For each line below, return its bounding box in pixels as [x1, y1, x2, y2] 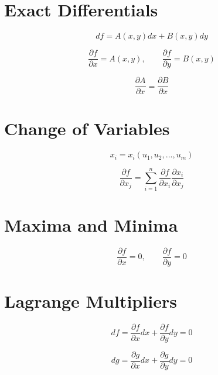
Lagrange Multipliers [4, 288, 177, 312]
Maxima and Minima [4, 212, 178, 236]
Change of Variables [4, 116, 170, 140]
